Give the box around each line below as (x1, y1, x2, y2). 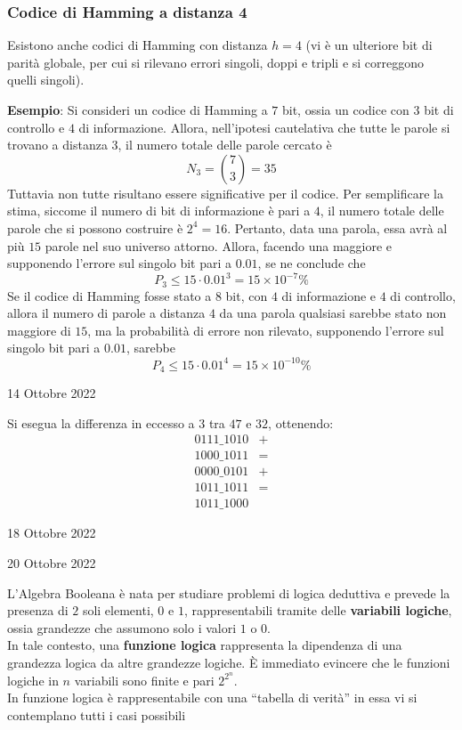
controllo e (7, 118, 65, 136)
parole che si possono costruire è (7, 218, 183, 237)
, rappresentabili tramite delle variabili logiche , (183, 601, 452, 620)
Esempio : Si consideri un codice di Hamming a (7, 101, 268, 118)
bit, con (225, 286, 268, 304)
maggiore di (7, 320, 71, 339)
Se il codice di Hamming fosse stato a (7, 286, 212, 304)
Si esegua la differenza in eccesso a (7, 413, 195, 432)
